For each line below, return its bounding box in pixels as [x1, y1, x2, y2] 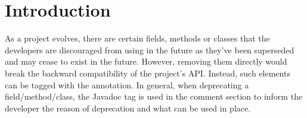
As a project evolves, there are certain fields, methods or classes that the [5, 32, 270, 44]
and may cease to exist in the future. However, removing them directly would [5, 55, 287, 68]
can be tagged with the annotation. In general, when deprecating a [5, 78, 249, 91]
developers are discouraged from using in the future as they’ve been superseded [5, 43, 294, 56]
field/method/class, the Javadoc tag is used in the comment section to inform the [5, 90, 303, 103]
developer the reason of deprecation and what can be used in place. [5, 101, 251, 114]
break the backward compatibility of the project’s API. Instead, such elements [5, 66, 290, 79]
